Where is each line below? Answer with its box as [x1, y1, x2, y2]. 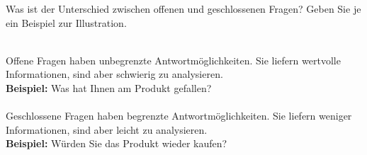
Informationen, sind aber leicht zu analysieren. [6, 122, 208, 137]
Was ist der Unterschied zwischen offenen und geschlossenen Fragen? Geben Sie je [6, 1, 361, 16]
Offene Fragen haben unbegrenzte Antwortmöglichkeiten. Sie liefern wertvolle [6, 52, 341, 67]
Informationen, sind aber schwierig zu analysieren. [6, 67, 223, 81]
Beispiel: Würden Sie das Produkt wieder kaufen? [6, 136, 227, 151]
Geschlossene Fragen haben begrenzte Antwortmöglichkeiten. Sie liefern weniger [6, 108, 352, 123]
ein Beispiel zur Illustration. [6, 15, 127, 30]
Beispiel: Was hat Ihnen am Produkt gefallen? [6, 80, 212, 95]
